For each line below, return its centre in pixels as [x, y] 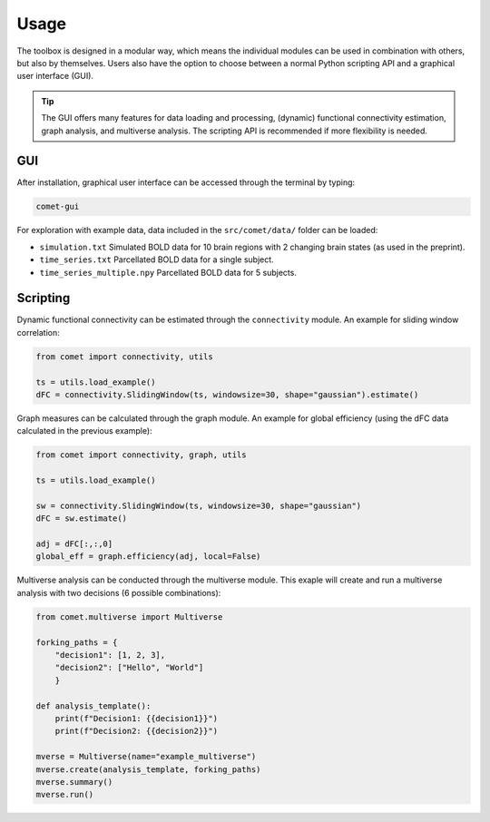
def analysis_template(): [93, 706]
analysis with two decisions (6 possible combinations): [119, 592]
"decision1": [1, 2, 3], [110, 655]
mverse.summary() [74, 782]
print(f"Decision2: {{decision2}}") [136, 731]
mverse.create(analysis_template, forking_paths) [148, 769]
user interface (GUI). [55, 76]
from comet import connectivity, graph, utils [141, 455]
